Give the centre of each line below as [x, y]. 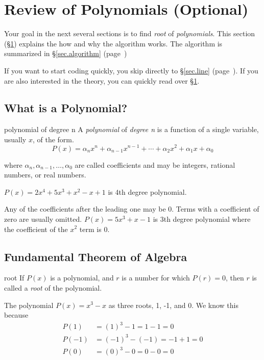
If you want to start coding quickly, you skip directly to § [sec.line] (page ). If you [131, 70]
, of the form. [53, 139]
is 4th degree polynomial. [147, 191]
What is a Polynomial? [66, 108]
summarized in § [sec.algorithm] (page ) [66, 53]
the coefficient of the [36, 229]
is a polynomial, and [82, 278]
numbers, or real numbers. [45, 175]
